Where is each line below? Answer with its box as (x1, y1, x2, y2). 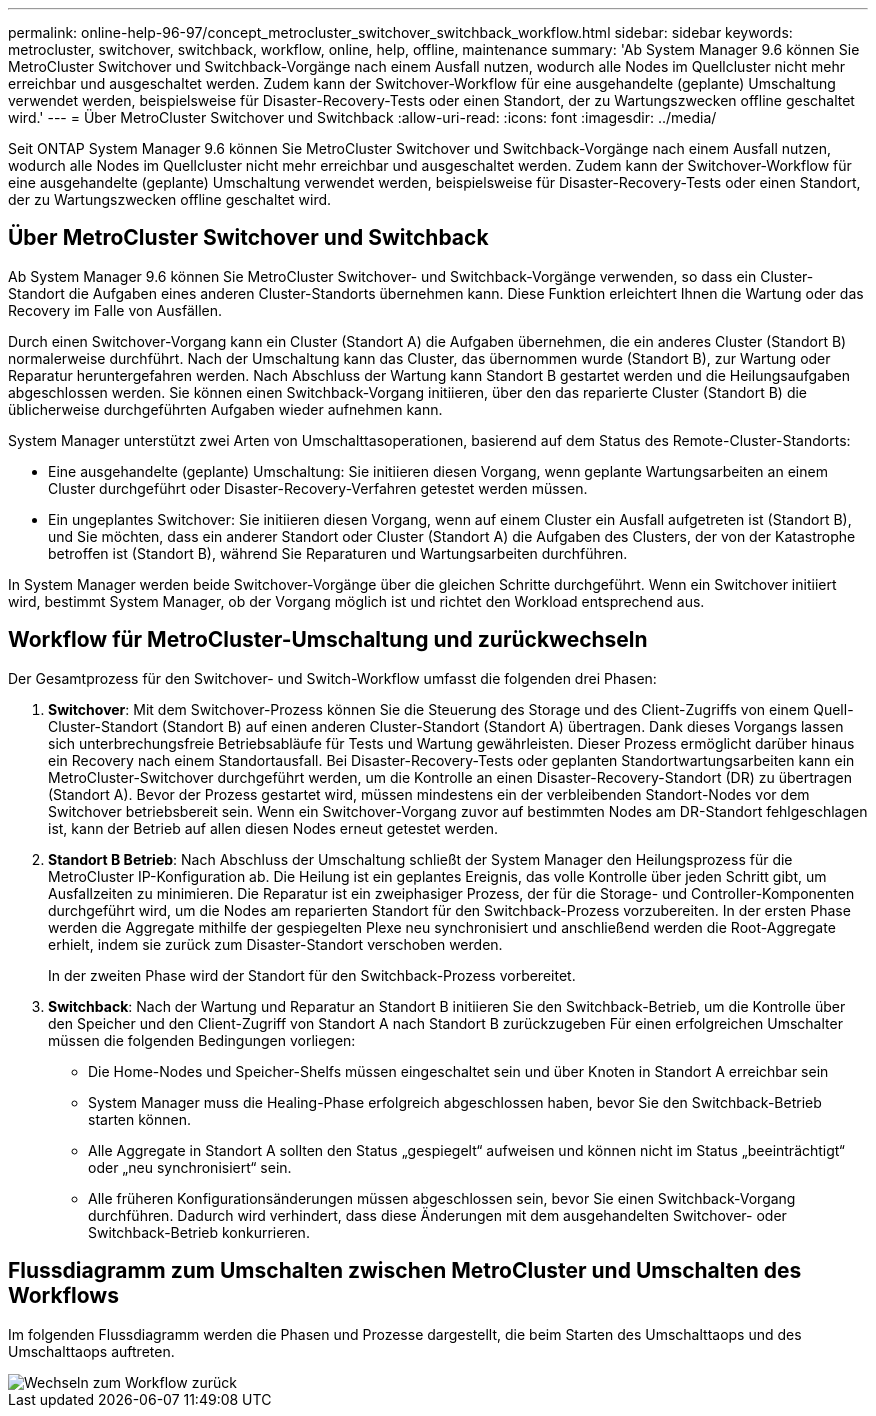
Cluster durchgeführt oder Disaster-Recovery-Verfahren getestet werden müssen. (48, 479, 588, 497)
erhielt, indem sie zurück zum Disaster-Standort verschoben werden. (48, 935, 503, 953)
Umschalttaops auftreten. (8, 1342, 175, 1360)
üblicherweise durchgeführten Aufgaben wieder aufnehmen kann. (8, 400, 443, 418)
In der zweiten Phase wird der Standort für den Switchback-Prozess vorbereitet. (48, 966, 576, 984)
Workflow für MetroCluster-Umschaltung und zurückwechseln (8, 627, 648, 653)
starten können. (88, 1110, 191, 1128)
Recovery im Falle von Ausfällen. (8, 301, 222, 319)
